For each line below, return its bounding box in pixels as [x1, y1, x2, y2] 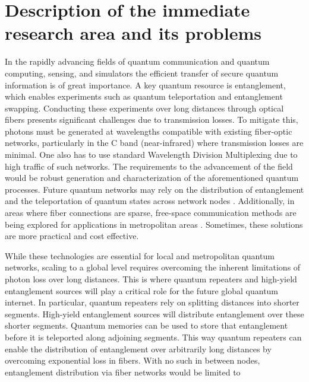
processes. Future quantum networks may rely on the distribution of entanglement [5, 183, 304, 195]
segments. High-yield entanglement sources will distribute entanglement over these [5, 307, 304, 320]
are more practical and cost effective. [5, 230, 139, 242]
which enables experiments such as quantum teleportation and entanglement [5, 90, 283, 103]
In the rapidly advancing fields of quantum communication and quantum [5, 55, 270, 68]
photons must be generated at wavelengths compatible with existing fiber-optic [5, 125, 292, 137]
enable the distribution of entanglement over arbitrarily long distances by [5, 342, 272, 355]
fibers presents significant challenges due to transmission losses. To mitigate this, [5, 113, 298, 126]
